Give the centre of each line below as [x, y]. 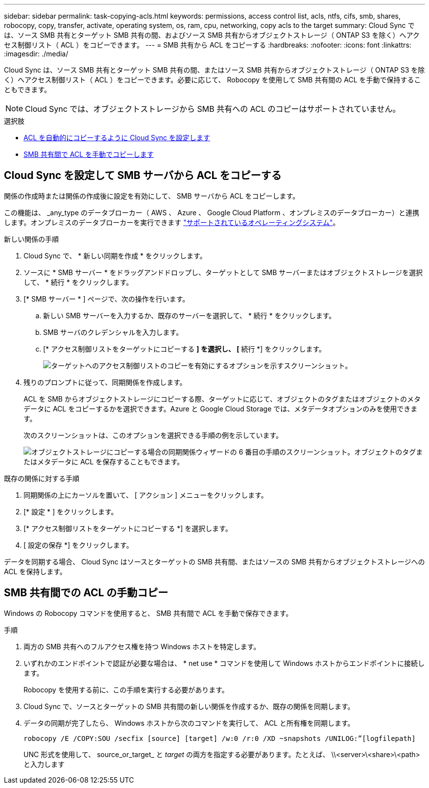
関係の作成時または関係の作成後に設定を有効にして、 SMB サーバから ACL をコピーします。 [152, 196]
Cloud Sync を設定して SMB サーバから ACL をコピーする [143, 176]
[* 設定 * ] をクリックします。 [71, 511]
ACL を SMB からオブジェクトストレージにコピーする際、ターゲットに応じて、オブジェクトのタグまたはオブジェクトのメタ [222, 399]
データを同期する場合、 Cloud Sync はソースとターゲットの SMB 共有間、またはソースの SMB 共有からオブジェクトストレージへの [214, 561]
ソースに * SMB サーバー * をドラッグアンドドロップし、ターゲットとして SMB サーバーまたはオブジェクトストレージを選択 [223, 272]
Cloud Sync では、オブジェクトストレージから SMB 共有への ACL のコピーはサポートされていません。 [213, 109]
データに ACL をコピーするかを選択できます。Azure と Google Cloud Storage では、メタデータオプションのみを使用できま [221, 408]
